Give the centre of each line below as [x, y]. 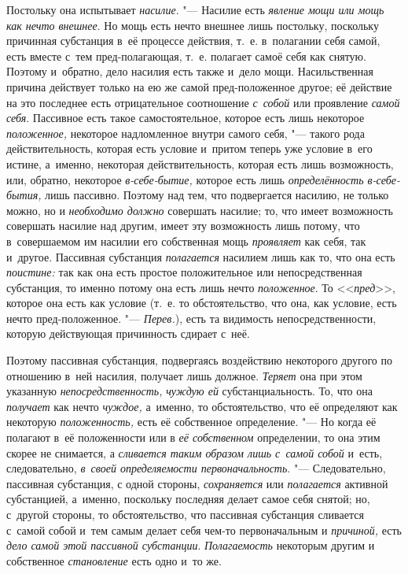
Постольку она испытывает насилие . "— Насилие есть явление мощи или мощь [195, 9]
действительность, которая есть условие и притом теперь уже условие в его [189, 148]
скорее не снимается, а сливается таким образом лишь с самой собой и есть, [195, 452]
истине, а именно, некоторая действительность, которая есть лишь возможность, [200, 163]
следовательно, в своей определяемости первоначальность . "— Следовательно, [196, 468]
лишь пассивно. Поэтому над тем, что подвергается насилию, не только [217, 195]
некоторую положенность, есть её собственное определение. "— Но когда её [191, 422]
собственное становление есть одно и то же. [114, 560]
